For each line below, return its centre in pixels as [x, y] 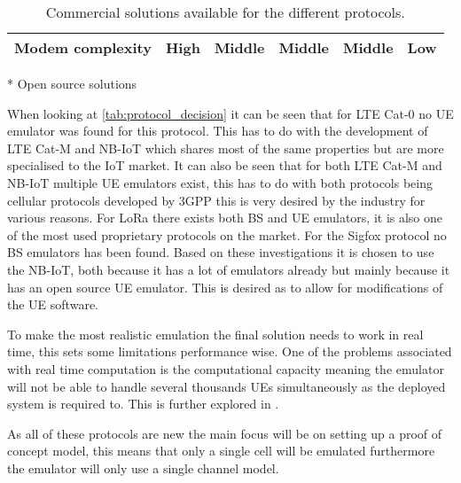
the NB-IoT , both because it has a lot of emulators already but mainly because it [229, 269]
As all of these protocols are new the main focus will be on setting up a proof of [225, 433]
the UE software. [53, 304]
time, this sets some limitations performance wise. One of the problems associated [230, 351]
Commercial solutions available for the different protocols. [225, 12]
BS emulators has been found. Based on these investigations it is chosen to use [221, 252]
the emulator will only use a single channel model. [143, 467]
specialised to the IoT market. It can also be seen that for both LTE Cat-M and [225, 165]
